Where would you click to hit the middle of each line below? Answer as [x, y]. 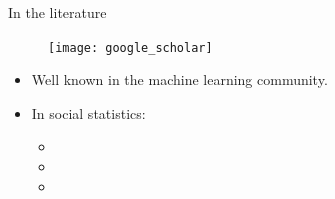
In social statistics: [88, 112]
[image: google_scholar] [130, 47]
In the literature [57, 12]
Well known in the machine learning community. [179, 79]
